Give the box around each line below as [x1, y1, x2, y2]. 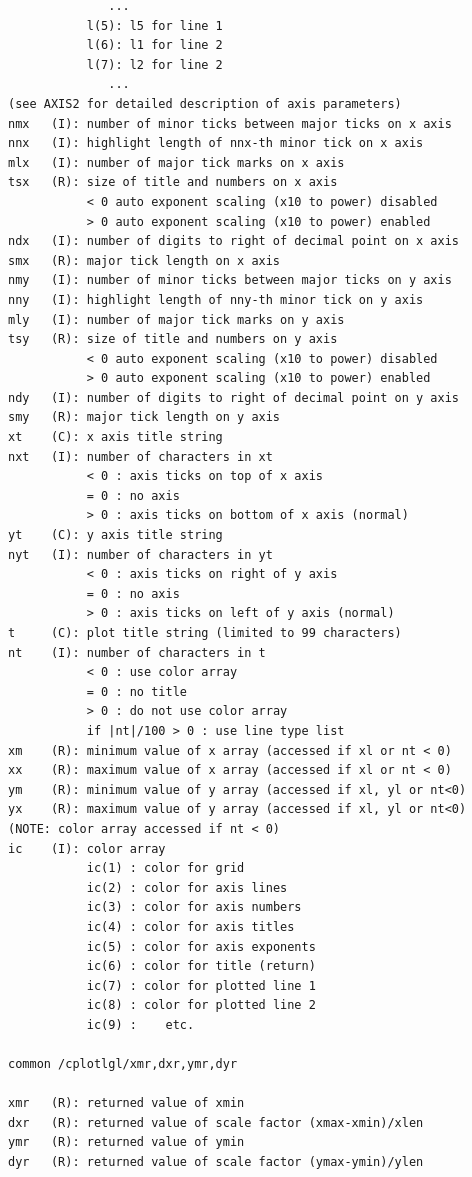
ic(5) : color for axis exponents [86, 939, 316, 954]
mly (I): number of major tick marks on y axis [8, 312, 345, 327]
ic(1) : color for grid [86, 861, 245, 876]
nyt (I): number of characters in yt [8, 547, 273, 562]
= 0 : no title [86, 684, 187, 699]
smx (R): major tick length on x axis [8, 253, 281, 268]
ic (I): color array [8, 841, 166, 856]
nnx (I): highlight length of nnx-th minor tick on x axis [8, 136, 424, 151]
